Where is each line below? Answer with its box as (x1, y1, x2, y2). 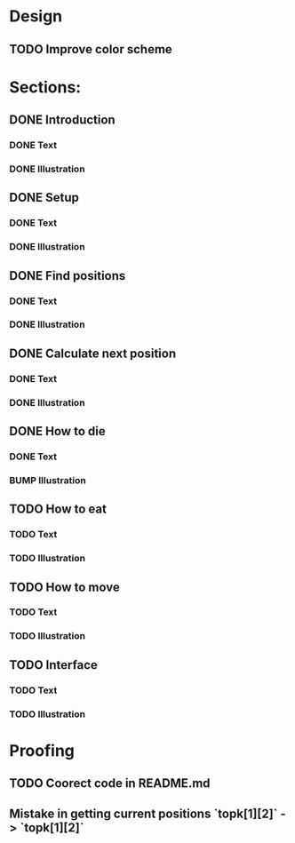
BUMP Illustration (9, 473, 86, 486)
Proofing (9, 740, 76, 760)
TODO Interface (9, 657, 98, 672)
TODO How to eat (9, 502, 107, 517)
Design (9, 6, 63, 27)
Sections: (9, 77, 82, 97)
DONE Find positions (9, 268, 126, 283)
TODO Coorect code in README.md (9, 775, 211, 791)
